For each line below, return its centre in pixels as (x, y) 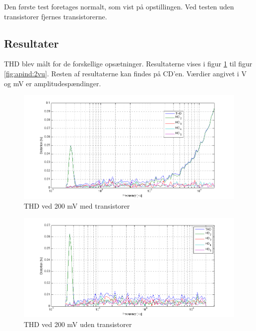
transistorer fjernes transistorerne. (56, 16)
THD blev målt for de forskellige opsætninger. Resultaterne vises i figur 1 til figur (128, 64)
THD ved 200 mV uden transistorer (78, 324)
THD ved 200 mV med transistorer (77, 206)
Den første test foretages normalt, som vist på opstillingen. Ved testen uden (119, 6)
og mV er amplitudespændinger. (53, 83)
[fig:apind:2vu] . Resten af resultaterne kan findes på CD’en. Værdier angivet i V (125, 73)
